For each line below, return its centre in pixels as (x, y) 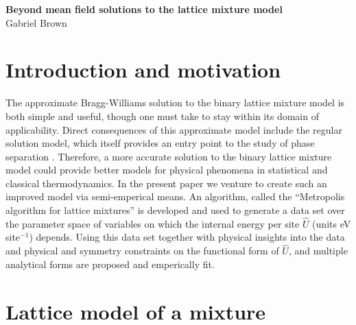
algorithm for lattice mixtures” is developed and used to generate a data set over (175, 210)
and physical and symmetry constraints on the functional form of (142, 251)
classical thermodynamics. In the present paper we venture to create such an (166, 183)
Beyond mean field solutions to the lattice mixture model (144, 9)
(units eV (332, 223)
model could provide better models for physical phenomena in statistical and (167, 170)
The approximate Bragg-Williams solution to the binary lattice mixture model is (175, 103)
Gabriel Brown (36, 22)
